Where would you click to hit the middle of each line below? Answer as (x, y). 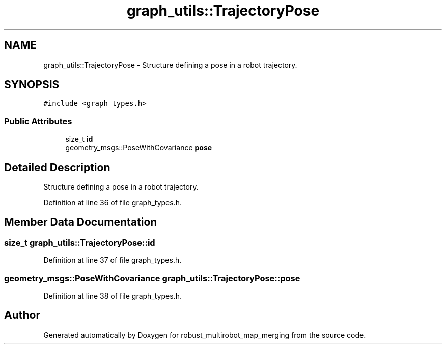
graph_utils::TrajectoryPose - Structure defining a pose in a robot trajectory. (170, 65)
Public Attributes (38, 121)
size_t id (79, 139)
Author (22, 315)
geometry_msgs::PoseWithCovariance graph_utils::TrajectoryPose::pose (152, 278)
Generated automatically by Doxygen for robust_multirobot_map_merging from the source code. (205, 335)
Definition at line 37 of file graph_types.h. (113, 260)
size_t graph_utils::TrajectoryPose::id (80, 242)
